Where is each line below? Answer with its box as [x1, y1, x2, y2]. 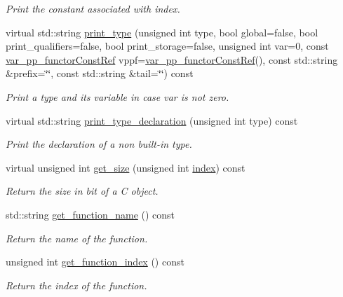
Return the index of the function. [6, 277, 147, 292]
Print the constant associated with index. [6, 1, 180, 15]
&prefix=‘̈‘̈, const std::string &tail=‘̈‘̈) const [6, 66, 194, 81]
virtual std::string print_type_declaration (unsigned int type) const [6, 113, 298, 127]
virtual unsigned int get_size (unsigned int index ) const [6, 160, 246, 174]
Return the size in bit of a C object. [6, 184, 159, 198]
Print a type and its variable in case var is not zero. [6, 89, 229, 104]
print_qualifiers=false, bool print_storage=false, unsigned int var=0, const [6, 39, 329, 53]
